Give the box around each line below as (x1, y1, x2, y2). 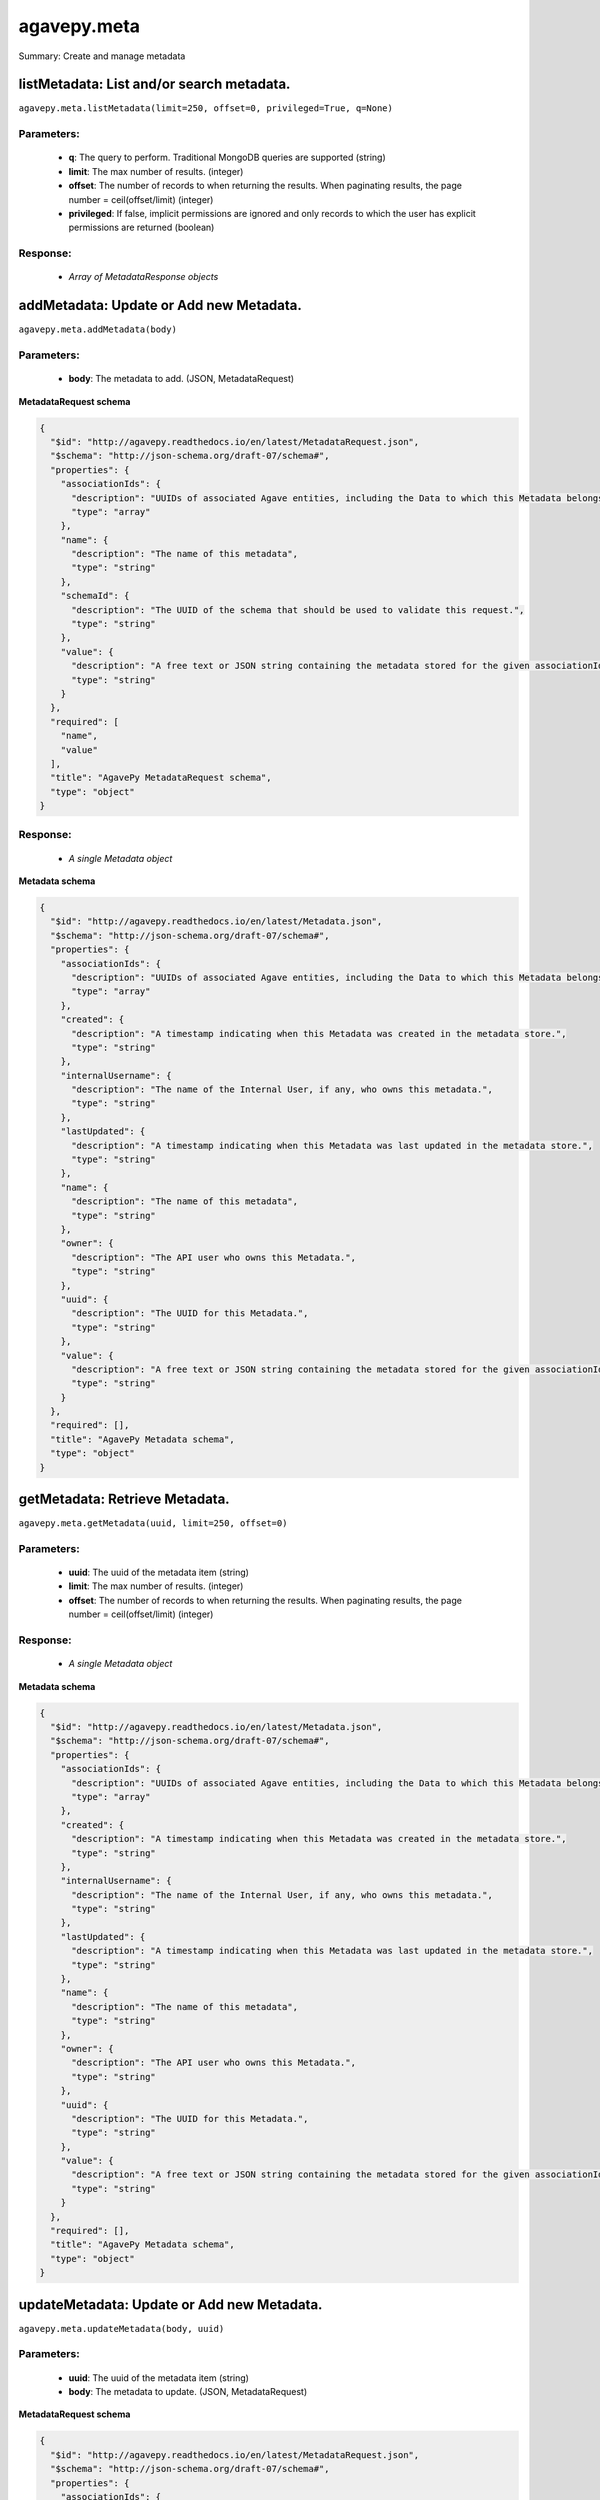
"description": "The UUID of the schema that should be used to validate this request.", (71, 604, 525, 615)
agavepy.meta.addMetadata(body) (18, 324, 177, 335)
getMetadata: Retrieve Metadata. (18, 1491, 230, 1508)
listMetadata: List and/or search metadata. (18, 76, 291, 93)
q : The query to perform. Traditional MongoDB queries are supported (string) (68, 151, 387, 164)
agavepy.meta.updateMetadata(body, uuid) (18, 2323, 225, 2334)
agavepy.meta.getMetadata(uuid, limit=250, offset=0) (18, 1518, 288, 1529)
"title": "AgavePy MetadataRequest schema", (50, 772, 272, 784)
